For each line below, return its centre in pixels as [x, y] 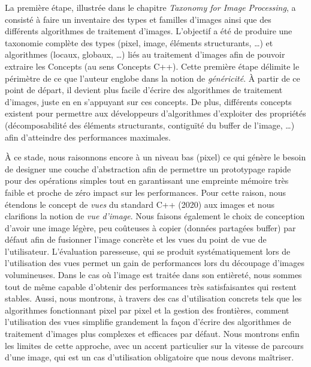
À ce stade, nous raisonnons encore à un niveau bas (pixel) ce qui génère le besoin [155, 157]
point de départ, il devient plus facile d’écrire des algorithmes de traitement [144, 90]
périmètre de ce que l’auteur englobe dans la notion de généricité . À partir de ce [153, 78]
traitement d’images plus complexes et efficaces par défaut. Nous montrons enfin [152, 334]
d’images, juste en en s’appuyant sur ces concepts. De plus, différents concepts [148, 101]
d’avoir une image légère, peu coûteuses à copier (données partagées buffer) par [150, 227]
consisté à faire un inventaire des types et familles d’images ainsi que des [138, 19]
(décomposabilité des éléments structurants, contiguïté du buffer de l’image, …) [150, 125]
